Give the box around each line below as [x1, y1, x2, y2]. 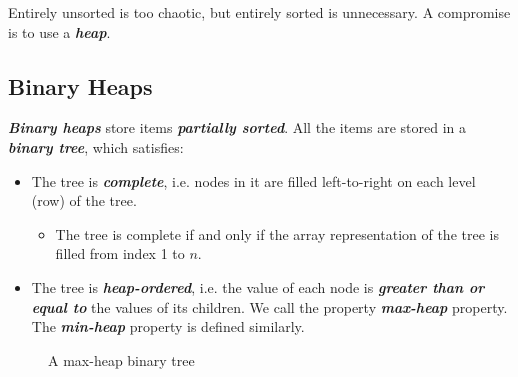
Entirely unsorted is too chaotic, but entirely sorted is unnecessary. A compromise [8, 2, 511, 22]
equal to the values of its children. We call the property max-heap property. [31, 296, 508, 317]
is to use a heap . [8, 21, 111, 42]
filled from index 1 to [55, 243, 185, 264]
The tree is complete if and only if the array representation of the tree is [55, 223, 499, 244]
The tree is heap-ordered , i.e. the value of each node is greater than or [31, 276, 485, 297]
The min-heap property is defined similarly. [31, 316, 305, 337]
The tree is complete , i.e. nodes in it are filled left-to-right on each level [31, 170, 476, 191]
